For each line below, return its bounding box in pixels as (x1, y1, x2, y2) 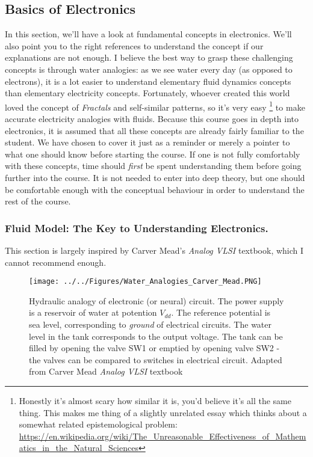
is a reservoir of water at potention (29, 306, 157, 319)
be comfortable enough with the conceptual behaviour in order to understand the (5, 183, 305, 195)
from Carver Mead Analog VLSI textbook (29, 365, 183, 378)
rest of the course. (5, 195, 71, 207)
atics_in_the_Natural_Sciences (19, 441, 138, 454)
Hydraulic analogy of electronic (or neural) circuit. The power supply (29, 294, 284, 307)
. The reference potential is (171, 306, 271, 319)
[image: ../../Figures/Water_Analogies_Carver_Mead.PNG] (29, 277, 262, 286)
